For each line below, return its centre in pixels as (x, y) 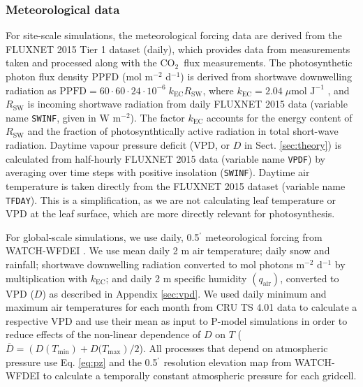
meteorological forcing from (264, 236)
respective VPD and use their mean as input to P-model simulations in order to (177, 320)
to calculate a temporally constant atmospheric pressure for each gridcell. (200, 375)
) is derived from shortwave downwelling (266, 76)
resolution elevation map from (228, 362)
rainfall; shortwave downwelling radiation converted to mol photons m (155, 264)
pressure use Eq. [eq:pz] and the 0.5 (82, 362)
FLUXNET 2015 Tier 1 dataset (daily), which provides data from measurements (178, 49)
